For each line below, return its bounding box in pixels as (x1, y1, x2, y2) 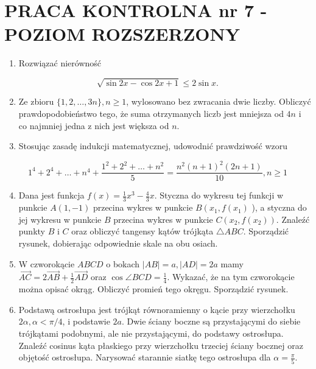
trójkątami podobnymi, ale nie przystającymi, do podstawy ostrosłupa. (18, 327, 284, 340)
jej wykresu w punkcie (18, 213, 102, 225)
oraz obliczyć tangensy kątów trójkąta (71, 225, 214, 237)
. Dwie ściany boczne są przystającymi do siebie (121, 315, 301, 328)
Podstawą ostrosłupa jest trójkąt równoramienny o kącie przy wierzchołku (18, 303, 295, 315)
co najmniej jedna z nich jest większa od (18, 119, 169, 132)
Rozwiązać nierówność (18, 57, 102, 69)
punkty (18, 225, 45, 237)
